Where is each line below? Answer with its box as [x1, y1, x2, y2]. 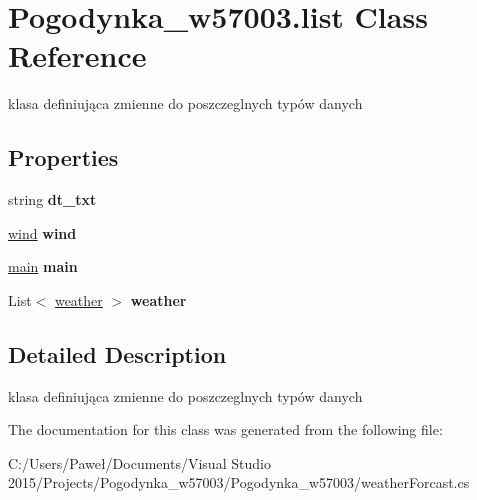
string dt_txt [8, 189, 97, 210]
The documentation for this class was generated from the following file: [8, 419, 443, 440]
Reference [8, 35, 147, 76]
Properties [8, 142, 119, 173]
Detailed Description [8, 338, 227, 369]
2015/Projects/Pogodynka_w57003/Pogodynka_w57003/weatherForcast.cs [8, 472, 470, 493]
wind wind [8, 222, 77, 243]
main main [8, 256, 78, 277]
